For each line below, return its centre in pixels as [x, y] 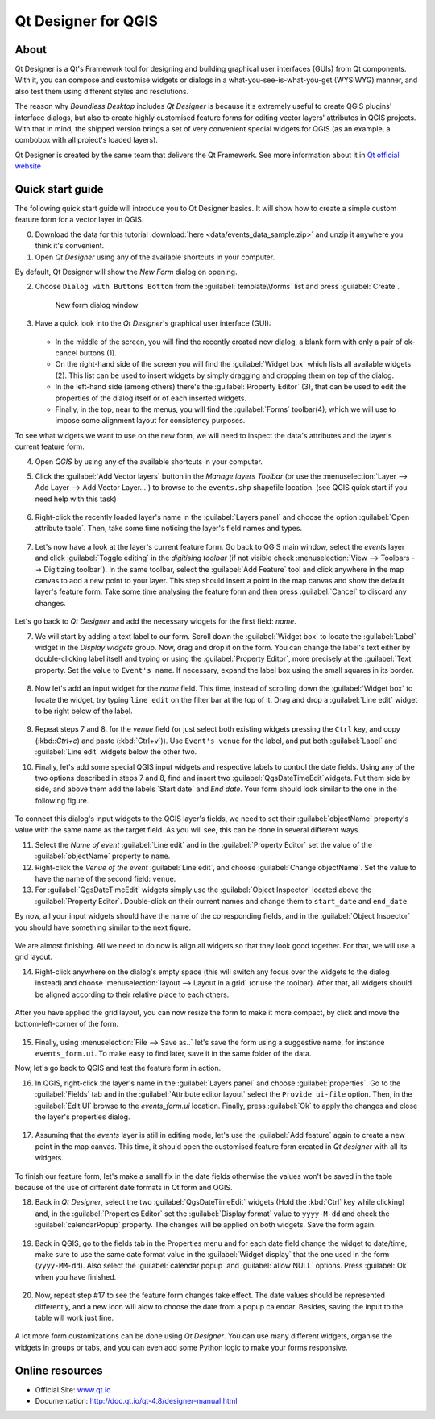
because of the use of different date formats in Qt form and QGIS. [124, 1187]
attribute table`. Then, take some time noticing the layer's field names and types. [168, 529]
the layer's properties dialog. [83, 1117]
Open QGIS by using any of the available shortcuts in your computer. [149, 461]
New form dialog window [97, 305]
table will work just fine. [75, 1317]
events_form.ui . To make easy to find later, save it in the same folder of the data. [173, 1054]
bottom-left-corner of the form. [67, 1024]
